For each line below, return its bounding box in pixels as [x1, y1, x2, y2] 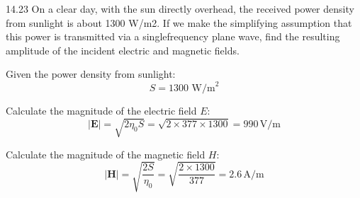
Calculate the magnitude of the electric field [6, 103, 197, 118]
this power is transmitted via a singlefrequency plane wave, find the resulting [6, 29, 340, 44]
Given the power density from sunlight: [6, 66, 176, 81]
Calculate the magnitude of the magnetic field [6, 146, 206, 161]
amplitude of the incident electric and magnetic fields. [6, 42, 240, 57]
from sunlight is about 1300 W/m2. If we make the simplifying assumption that [6, 15, 352, 30]
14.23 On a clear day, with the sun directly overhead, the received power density [6, 1, 354, 16]
